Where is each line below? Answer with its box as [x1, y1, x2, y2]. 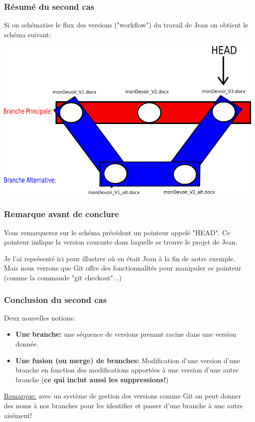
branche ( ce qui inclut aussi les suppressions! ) [15, 374, 169, 384]
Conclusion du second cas [4, 293, 107, 305]
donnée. [15, 339, 39, 349]
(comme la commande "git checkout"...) [4, 273, 122, 283]
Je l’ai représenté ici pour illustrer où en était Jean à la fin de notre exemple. [4, 253, 235, 263]
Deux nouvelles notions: [4, 312, 76, 323]
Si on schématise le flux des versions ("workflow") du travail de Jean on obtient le [4, 20, 249, 30]
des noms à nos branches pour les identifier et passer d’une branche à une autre [4, 400, 243, 410]
